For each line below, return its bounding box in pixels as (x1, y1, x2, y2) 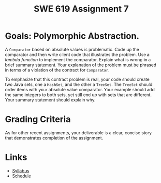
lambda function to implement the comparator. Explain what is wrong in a (5, 56, 151, 62)
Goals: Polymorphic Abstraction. (5, 30, 139, 42)
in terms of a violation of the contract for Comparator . (5, 67, 110, 73)
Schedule (12, 173, 31, 179)
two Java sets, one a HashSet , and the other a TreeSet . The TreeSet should (5, 81, 153, 87)
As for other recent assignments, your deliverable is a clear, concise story (5, 129, 152, 136)
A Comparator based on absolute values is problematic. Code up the (5, 46, 139, 52)
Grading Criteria (5, 114, 71, 125)
